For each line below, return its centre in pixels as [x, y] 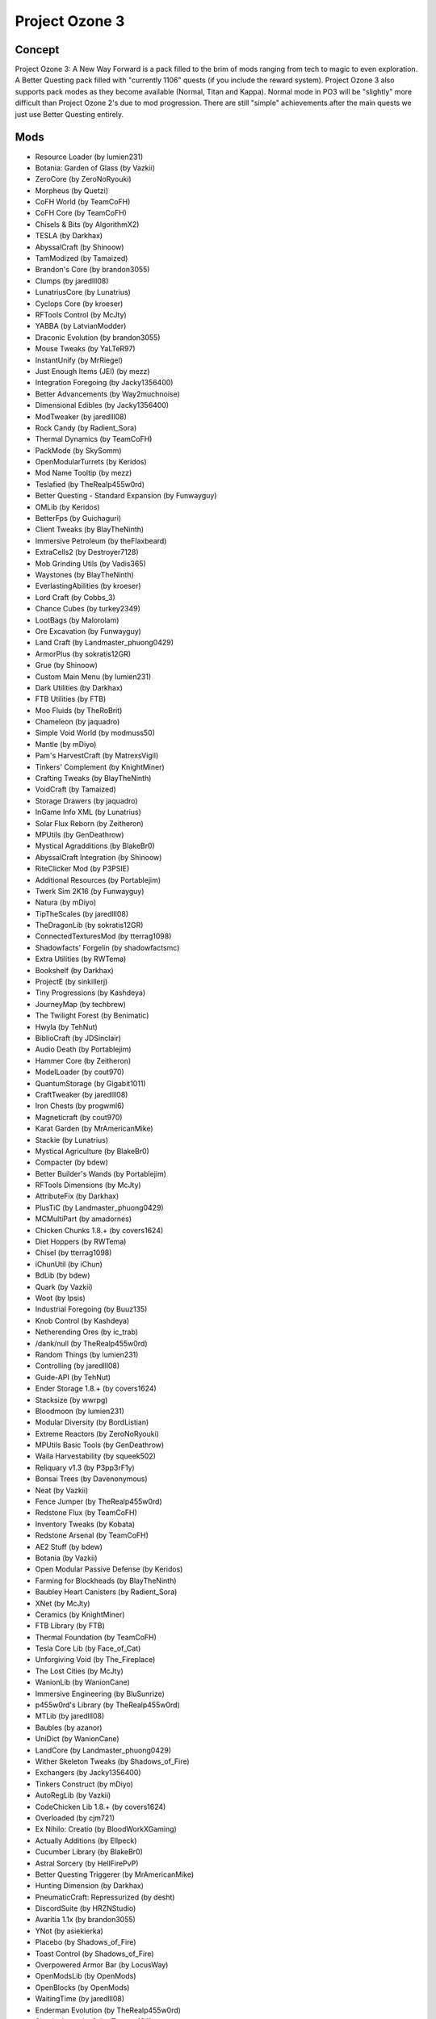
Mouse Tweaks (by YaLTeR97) [86, 349]
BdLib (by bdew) [63, 1275]
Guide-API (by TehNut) [73, 1377]
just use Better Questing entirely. [69, 114]
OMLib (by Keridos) [67, 507]
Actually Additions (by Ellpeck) [86, 1841]
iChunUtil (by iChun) [69, 1264]
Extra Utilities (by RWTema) [81, 959]
